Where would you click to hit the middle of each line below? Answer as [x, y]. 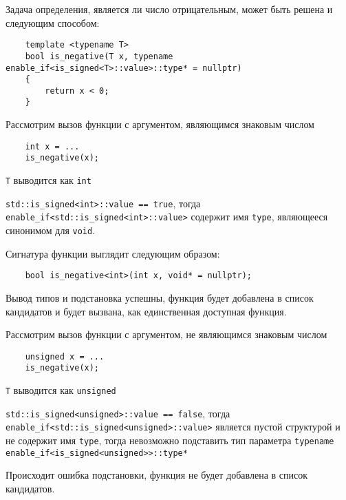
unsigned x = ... [65, 356]
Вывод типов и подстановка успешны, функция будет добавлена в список [160, 297]
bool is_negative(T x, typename [99, 56]
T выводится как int [48, 180]
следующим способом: [53, 22]
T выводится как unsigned [61, 390]
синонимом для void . [51, 230]
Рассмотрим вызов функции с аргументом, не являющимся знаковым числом [166, 334]
